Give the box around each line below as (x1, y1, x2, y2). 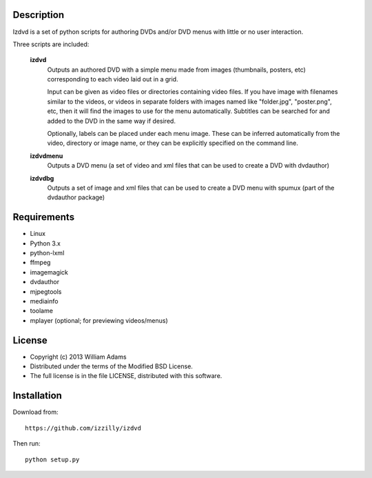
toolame (30, 307, 53, 315)
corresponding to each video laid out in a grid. (47, 75, 178, 83)
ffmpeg (30, 259, 51, 267)
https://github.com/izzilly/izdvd (25, 424, 141, 432)
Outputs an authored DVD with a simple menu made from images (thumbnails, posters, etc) (47, 66, 306, 74)
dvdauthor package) (47, 193, 105, 201)
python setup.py (25, 455, 80, 464)
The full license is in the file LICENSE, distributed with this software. (30, 372, 223, 380)
